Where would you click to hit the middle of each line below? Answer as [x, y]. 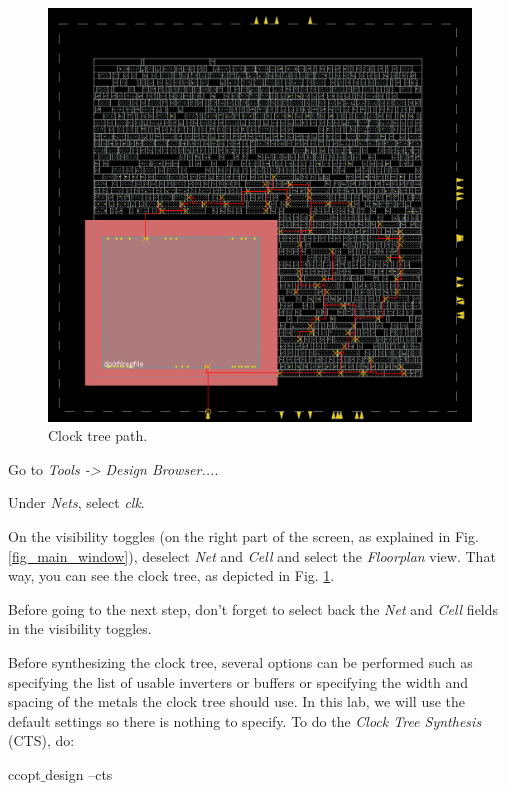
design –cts [79, 773]
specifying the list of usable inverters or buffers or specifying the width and [238, 681]
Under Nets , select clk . [76, 502]
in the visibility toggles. [80, 628]
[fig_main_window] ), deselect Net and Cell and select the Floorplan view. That [252, 555]
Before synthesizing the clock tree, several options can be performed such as [240, 661]
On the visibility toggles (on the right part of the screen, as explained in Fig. [243, 536]
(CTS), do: [41, 740]
